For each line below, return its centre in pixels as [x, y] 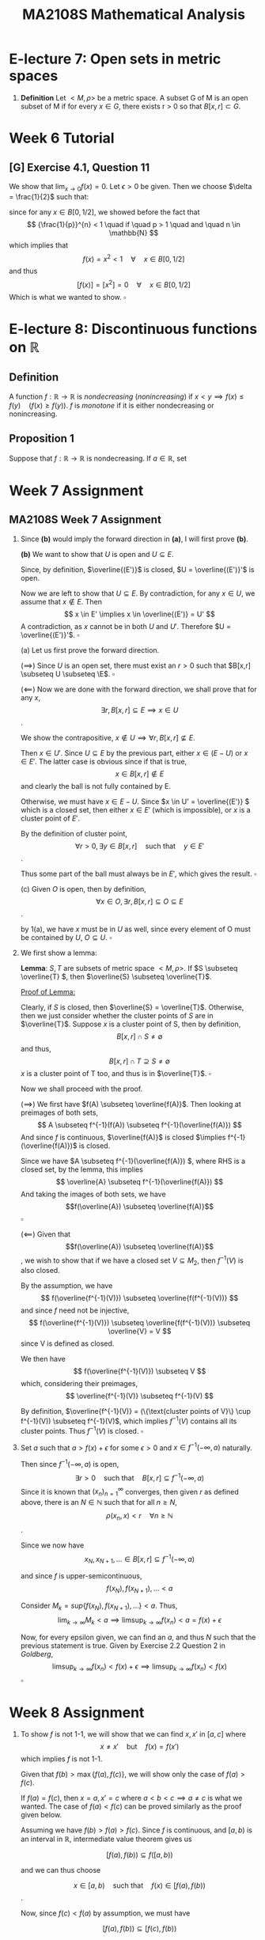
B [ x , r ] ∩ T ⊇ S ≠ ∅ [140, 1061]
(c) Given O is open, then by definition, [83, 889]
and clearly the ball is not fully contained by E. [96, 786]
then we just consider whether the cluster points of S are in [117, 1015]
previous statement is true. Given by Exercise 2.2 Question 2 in [123, 1645]
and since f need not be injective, [75, 1310]
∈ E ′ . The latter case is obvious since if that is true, [104, 761]
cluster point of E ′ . [50, 818]
